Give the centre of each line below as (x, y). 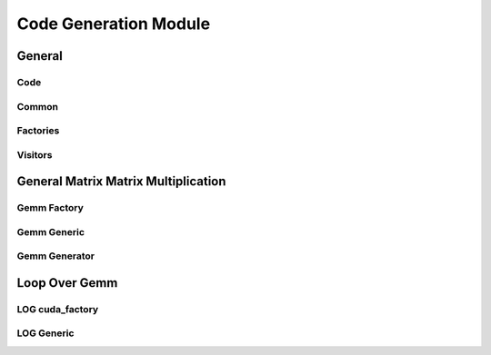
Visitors (35, 154)
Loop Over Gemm (67, 283)
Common (38, 106)
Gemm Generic (51, 232)
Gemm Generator (56, 256)
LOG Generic (45, 333)
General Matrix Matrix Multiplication (121, 182)
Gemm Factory (50, 208)
